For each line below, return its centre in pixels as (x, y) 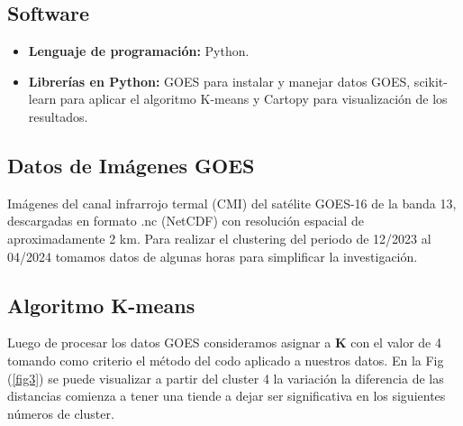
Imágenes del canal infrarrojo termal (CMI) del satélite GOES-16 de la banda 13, (232, 203)
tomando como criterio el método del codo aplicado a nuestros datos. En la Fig (226, 360)
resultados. (58, 116)
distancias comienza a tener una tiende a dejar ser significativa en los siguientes (227, 396)
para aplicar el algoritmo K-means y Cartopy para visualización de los (254, 99)
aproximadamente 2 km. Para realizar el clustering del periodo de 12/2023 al (219, 238)
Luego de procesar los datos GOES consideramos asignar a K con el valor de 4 (224, 343)
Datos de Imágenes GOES (131, 165)
